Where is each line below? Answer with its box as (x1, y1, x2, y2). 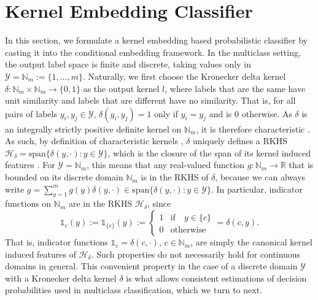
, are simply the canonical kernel (190, 236, 312, 248)
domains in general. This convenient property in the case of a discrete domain (5, 260, 298, 272)
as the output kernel (83, 82, 160, 94)
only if (154, 107, 178, 120)
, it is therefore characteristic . (196, 122, 310, 135)
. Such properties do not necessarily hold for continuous (91, 247, 301, 260)
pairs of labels (5, 107, 57, 120)
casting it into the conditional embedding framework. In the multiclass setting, (5, 45, 301, 58)
